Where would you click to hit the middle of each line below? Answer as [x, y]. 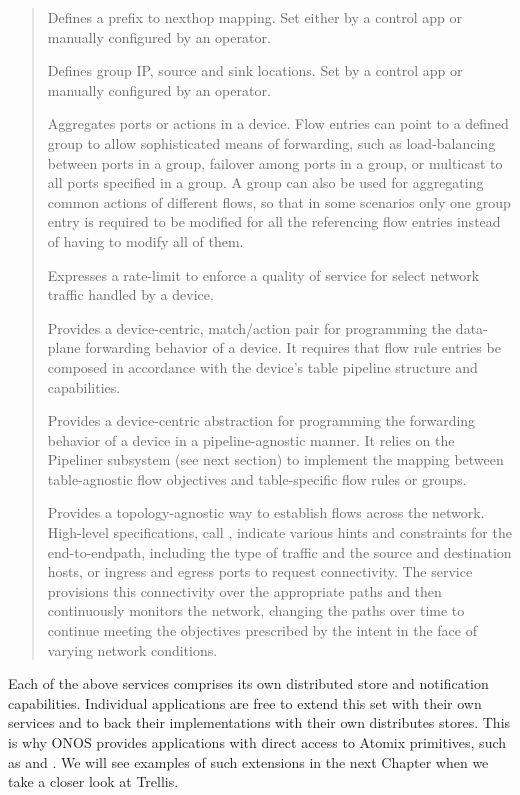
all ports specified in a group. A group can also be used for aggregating [265, 182]
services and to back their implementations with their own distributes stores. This [259, 722]
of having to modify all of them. [145, 240]
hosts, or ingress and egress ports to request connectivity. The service [260, 571]
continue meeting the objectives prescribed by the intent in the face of [262, 630]
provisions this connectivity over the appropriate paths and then [244, 590]
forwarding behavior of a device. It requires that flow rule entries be [293, 347]
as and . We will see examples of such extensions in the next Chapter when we [248, 761]
